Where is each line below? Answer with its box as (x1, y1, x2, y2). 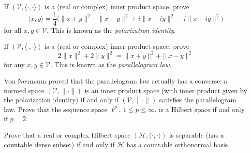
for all (4, 25, 22, 35)
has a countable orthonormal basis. (126, 139, 230, 149)
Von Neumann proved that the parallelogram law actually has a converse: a (4, 75, 227, 85)
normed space (4, 85, 44, 95)
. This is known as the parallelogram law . (50, 59, 172, 70)
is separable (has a (169, 129, 224, 139)
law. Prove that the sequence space (4, 104, 107, 114)
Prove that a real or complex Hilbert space (4, 129, 131, 139)
